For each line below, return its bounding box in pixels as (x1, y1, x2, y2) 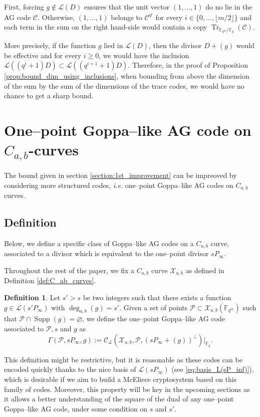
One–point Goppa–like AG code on (4, 120, 251, 140)
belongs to (111, 12, 142, 22)
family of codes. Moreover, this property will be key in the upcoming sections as (4, 383, 250, 394)
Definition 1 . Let (4, 292, 61, 303)
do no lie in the (205, 2, 252, 12)
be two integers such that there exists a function (83, 292, 231, 303)
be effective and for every (4, 50, 82, 60)
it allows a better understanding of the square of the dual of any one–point (4, 393, 234, 404)
